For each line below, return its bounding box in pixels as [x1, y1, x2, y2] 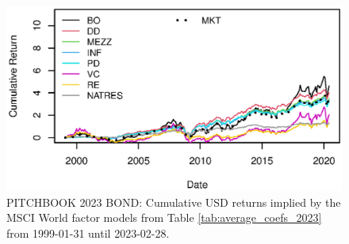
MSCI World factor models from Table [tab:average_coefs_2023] [6, 209, 322, 226]
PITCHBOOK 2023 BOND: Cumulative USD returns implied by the [6, 193, 341, 210]
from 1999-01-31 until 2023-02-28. [6, 224, 170, 241]
